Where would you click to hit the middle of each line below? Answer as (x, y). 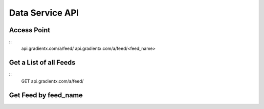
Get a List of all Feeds (42, 63)
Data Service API (44, 13)
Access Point (30, 30)
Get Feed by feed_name (46, 95)
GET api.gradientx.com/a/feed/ (53, 81)
